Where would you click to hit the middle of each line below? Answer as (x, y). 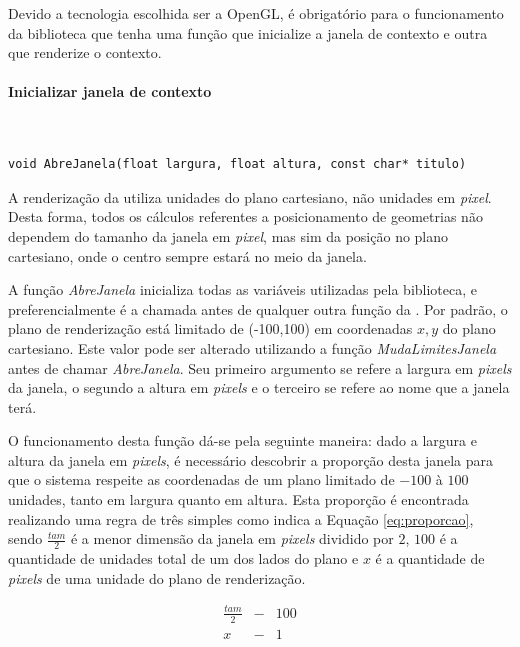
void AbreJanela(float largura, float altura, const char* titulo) (237, 164)
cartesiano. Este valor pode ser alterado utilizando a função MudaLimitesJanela (252, 347)
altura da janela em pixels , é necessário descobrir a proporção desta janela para (251, 459)
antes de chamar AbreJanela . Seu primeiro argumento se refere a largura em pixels (260, 367)
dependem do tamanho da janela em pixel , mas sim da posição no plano (228, 235)
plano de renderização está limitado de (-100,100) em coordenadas (210, 328)
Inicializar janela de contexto (110, 91)
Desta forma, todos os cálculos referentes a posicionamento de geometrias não (245, 216)
